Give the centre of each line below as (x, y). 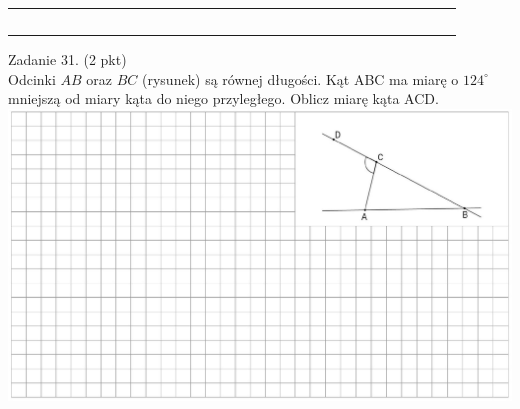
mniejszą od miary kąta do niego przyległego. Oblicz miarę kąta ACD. (223, 98)
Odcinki (32, 78)
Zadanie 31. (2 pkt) (67, 59)
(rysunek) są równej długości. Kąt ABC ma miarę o (300, 78)
